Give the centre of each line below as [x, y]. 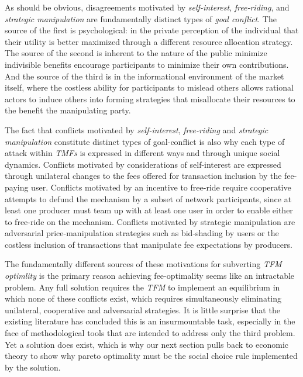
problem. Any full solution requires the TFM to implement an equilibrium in [142, 287]
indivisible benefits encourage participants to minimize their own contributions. [147, 64]
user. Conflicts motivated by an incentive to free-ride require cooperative [161, 187]
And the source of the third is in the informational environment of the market [144, 76]
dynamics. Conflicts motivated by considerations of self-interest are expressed [143, 164]
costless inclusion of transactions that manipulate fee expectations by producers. [149, 244]
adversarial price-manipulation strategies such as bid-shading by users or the [142, 233]
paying [17, 187]
